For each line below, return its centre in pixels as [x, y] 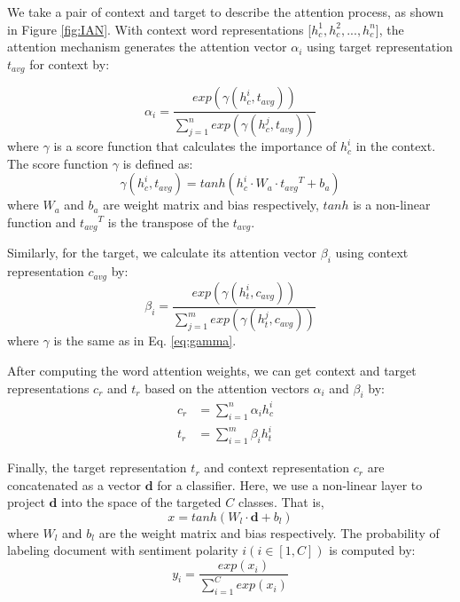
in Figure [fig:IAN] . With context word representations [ [160, 29]
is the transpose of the [168, 222]
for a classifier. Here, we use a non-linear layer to [290, 484]
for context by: [70, 63]
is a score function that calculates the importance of [195, 146]
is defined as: [158, 163]
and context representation [277, 467]
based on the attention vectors [227, 388]
